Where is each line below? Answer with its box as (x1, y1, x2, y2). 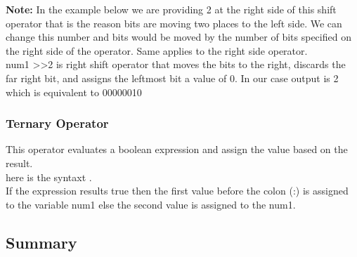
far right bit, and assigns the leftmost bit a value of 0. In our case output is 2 (6, 70, 339, 85)
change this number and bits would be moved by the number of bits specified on (6, 29, 351, 44)
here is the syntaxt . (6, 169, 92, 184)
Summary (6, 231, 77, 253)
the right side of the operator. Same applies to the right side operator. (6, 43, 308, 58)
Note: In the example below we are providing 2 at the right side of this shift (6, 2, 337, 16)
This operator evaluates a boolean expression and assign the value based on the (6, 142, 348, 157)
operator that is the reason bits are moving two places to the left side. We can (6, 15, 342, 30)
